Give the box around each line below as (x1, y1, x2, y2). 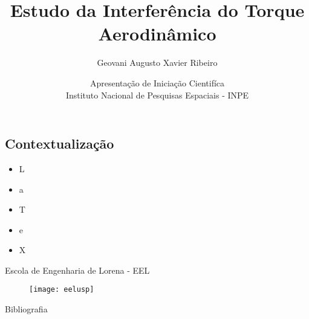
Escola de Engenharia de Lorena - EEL (5, 263, 150, 276)
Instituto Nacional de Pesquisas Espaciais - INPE (65, 88, 249, 101)
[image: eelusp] (29, 285, 94, 294)
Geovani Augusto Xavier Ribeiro (97, 56, 218, 69)
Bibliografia (5, 303, 48, 315)
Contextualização (5, 134, 114, 153)
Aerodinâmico (98, 21, 216, 46)
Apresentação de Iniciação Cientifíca (89, 76, 225, 89)
